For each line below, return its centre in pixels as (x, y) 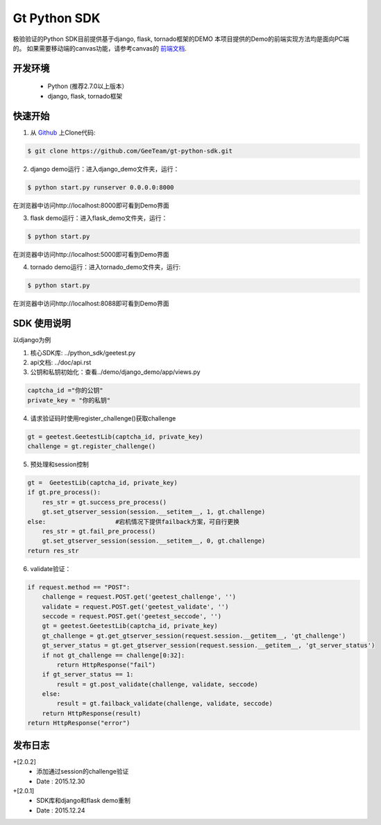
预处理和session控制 (60, 464)
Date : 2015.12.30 (61, 781)
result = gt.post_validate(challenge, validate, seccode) (157, 684)
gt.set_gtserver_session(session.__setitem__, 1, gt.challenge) (154, 512)
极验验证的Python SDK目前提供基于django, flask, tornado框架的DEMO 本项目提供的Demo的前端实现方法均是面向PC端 (181, 39)
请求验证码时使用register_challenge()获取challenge (103, 418)
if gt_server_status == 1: (88, 674)
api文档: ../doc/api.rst (61, 362)
